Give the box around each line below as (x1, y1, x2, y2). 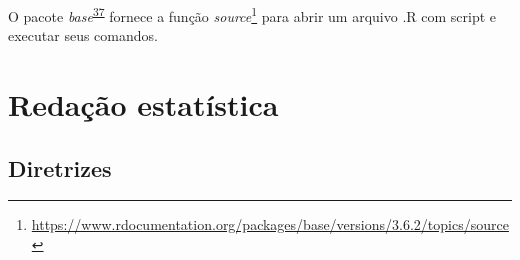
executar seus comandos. (8, 25, 158, 46)
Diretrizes (8, 152, 112, 183)
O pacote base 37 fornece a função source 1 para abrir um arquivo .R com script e (8, 3, 496, 26)
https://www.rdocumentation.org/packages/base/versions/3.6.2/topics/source (31, 214, 509, 235)
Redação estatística (8, 84, 279, 125)
